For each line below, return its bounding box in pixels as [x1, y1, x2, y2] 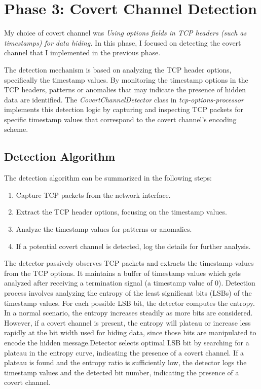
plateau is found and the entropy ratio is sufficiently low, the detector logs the [4, 357, 247, 368]
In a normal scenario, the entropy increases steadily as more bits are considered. [4, 307, 253, 318]
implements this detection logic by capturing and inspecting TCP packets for [4, 104, 243, 115]
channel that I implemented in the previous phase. [4, 47, 161, 58]
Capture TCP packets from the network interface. [16, 189, 171, 200]
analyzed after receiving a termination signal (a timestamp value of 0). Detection [4, 277, 255, 288]
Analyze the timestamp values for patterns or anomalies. [16, 224, 192, 234]
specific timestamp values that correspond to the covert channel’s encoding [4, 114, 237, 124]
